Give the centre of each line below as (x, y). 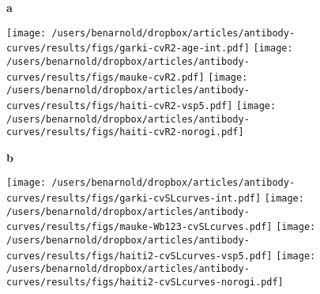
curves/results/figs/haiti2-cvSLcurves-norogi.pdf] (145, 283)
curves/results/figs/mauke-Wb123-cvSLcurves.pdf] (139, 227)
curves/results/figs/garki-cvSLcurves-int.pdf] (134, 199)
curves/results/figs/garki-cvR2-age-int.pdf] (128, 49)
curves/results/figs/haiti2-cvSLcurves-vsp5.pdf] (139, 256)
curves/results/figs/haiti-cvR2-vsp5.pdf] (120, 106)
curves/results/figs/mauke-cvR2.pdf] (105, 77)
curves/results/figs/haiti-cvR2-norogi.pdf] (125, 132)
